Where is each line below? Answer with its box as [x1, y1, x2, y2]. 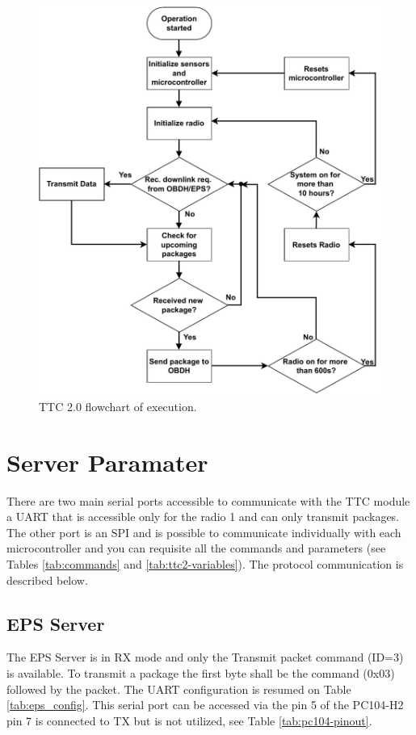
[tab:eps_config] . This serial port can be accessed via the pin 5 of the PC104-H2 [6, 696, 404, 713]
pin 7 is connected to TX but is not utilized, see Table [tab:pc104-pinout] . [6, 712, 372, 729]
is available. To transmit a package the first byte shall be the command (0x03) [6, 665, 395, 682]
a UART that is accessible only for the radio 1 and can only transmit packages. [6, 508, 400, 525]
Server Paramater [6, 445, 208, 478]
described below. [6, 571, 88, 588]
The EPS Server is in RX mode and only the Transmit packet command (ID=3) [6, 649, 404, 666]
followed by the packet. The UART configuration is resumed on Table [6, 680, 351, 697]
